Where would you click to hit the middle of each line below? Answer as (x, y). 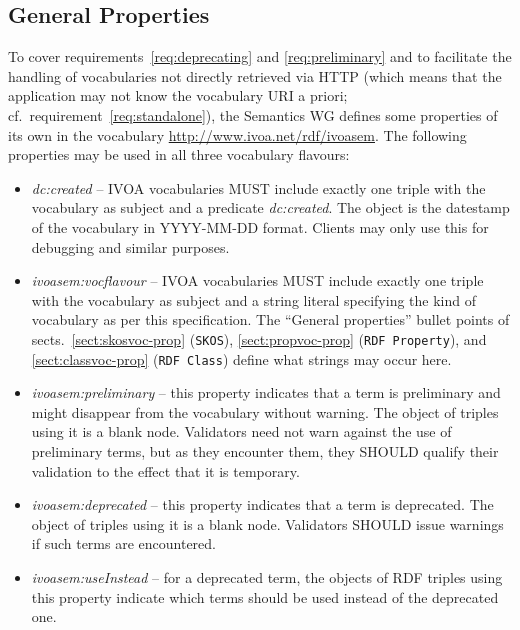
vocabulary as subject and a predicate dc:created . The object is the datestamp (270, 207)
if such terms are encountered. (123, 543)
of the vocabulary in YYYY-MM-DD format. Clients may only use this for (260, 226)
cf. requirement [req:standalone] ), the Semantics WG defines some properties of (253, 114)
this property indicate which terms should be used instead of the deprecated (265, 596)
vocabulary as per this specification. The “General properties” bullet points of (270, 319)
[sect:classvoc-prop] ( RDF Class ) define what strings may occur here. (241, 358)
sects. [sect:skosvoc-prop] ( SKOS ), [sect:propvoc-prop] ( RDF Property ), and (259, 338)
